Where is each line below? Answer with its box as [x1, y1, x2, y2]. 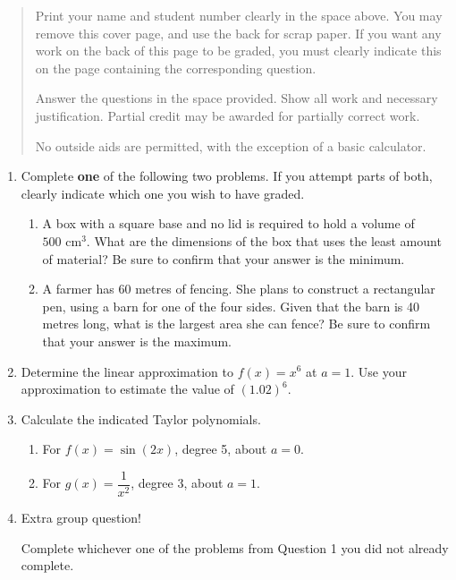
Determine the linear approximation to [21, 362, 233, 380]
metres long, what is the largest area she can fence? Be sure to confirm [42, 314, 431, 333]
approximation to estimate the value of [21, 380, 234, 398]
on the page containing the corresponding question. [35, 58, 317, 77]
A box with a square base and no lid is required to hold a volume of [42, 214, 415, 233]
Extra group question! [21, 507, 141, 526]
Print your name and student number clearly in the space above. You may [35, 6, 443, 24]
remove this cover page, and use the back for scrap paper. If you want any [35, 23, 442, 42]
